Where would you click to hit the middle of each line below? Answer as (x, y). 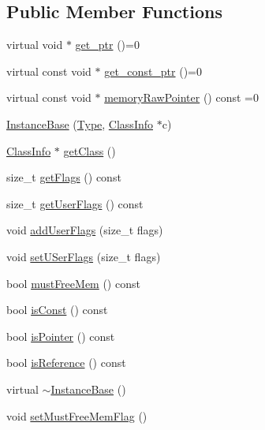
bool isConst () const (57, 310)
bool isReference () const (66, 363)
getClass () (90, 150)
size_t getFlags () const (64, 177)
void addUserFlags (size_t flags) (85, 230)
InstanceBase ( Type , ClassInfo (80, 123)
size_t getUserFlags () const (75, 203)
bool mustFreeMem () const (73, 283)
